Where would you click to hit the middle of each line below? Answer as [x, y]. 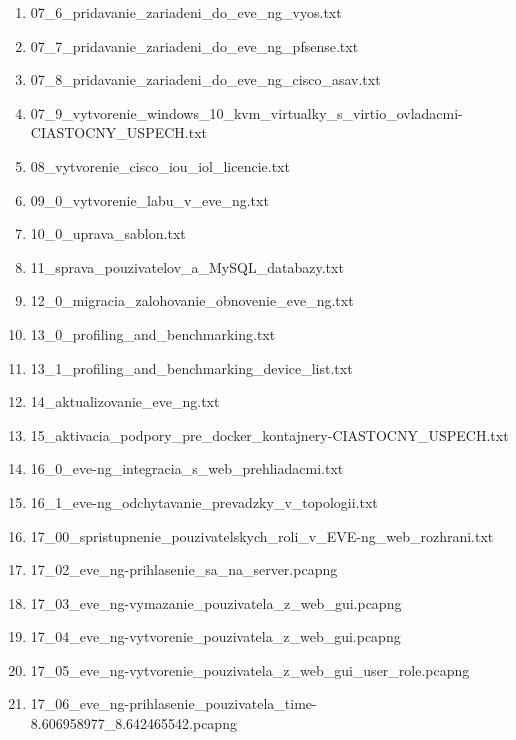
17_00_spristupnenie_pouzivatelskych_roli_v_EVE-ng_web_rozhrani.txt [262, 535]
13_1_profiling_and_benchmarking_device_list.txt [191, 367]
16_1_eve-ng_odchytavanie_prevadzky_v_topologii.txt [204, 501]
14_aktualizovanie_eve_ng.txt [125, 401]
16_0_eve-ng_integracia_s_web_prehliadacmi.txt [187, 468]
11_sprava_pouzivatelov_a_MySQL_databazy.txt [187, 266]
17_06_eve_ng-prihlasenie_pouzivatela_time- [173, 703]
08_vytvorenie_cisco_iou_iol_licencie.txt [160, 165]
